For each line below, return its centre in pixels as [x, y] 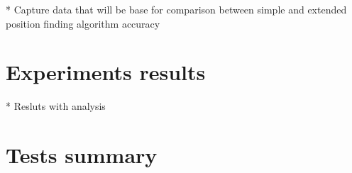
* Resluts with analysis [56, 106]
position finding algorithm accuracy [83, 23]
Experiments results [106, 72]
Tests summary [82, 155]
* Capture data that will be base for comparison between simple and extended [176, 9]
